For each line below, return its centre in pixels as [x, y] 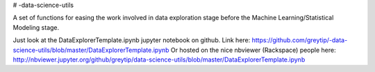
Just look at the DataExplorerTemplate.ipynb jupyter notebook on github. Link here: [132, 40]
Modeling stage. [36, 27]
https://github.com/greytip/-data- [300, 40]
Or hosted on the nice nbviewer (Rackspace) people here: [253, 50]
